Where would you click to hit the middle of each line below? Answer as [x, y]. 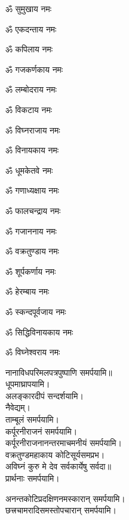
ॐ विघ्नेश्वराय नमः [33, 352]
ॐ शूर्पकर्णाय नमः [31, 271]
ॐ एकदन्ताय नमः [31, 29]
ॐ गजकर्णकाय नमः [34, 69]
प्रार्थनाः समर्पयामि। [33, 478]
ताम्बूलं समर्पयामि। [32, 419]
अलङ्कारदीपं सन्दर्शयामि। [44, 395]
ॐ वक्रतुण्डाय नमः [32, 251]
